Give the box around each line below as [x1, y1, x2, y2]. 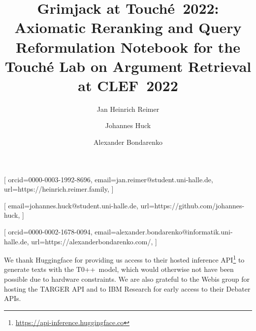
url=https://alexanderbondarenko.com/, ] [31, 236, 157, 246]
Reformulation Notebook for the [16, 36, 240, 57]
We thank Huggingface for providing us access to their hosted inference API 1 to [4, 253, 245, 265]
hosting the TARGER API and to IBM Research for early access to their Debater [4, 283, 251, 294]
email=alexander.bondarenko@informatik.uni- [95, 227, 233, 237]
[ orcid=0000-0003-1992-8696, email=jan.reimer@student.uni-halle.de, [4, 174, 213, 184]
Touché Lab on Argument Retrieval [4, 56, 252, 76]
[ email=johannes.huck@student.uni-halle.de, [4, 200, 138, 210]
